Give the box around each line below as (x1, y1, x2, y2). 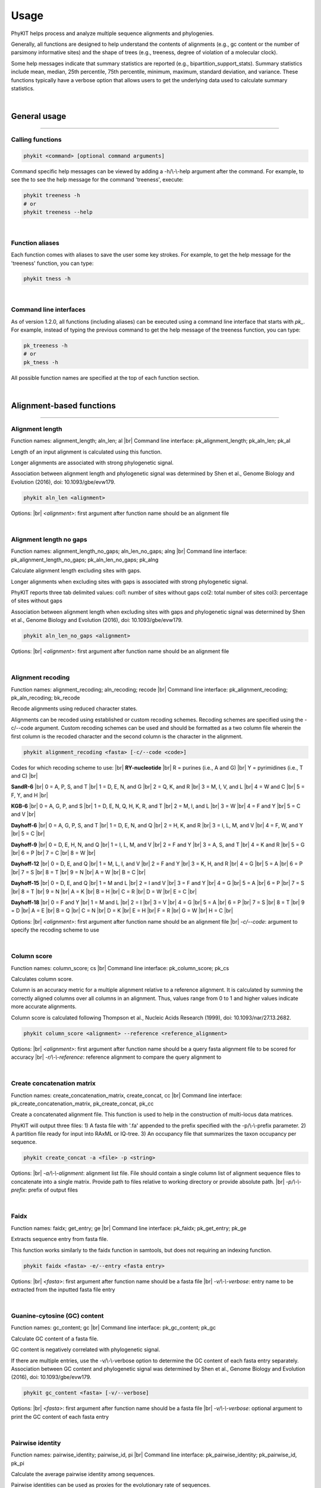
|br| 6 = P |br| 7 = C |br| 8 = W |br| (11, 849, 96, 856)
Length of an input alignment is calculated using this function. (11, 448, 162, 455)
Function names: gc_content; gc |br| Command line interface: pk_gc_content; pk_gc (11, 1324, 216, 1331)
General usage (11, 111, 67, 121)
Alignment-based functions (11, 401, 116, 411)
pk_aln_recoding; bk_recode (11, 694, 80, 701)
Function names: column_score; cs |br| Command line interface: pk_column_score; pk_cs (11, 964, 229, 971)
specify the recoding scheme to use (11, 926, 99, 934)
